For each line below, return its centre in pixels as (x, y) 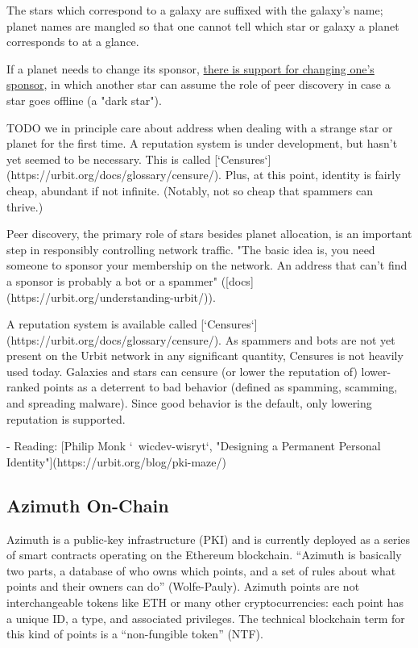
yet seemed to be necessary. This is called (109, 159)
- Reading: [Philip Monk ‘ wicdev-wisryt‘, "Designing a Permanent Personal (194, 446)
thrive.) (25, 206)
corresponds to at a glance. (73, 42)
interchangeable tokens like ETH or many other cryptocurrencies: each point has (205, 602)
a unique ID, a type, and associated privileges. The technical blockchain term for (206, 618)
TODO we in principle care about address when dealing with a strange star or (200, 127)
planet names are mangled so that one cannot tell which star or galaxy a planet (203, 25)
